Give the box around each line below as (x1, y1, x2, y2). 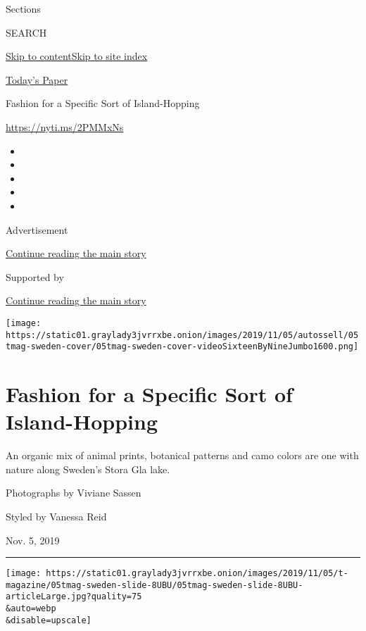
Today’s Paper (6, 72, 68, 87)
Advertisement (6, 222, 68, 237)
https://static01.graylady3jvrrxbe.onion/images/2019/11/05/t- (46, 568, 348, 579)
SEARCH (6, 25, 47, 39)
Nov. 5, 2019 (6, 532, 60, 547)
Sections (6, 1, 41, 15)
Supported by (6, 269, 64, 284)
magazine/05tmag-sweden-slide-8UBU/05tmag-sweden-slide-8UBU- (6, 580, 303, 590)
